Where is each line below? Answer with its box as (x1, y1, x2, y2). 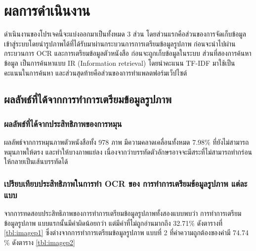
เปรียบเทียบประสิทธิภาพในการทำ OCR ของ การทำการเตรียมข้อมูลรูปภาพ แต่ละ (4, 177, 248, 189)
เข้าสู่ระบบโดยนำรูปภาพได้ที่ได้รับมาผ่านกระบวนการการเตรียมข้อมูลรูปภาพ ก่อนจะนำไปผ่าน (4, 38, 236, 48)
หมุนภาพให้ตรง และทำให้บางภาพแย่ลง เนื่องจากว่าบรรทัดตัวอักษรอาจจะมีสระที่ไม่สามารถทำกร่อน (4, 146, 252, 157)
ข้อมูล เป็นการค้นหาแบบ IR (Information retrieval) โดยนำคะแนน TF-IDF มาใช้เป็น (4, 57, 235, 68)
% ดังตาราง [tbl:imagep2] (4, 237, 75, 247)
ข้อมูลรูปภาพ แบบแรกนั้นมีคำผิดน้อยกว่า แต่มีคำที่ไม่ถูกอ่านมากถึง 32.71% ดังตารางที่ (4, 217, 223, 228)
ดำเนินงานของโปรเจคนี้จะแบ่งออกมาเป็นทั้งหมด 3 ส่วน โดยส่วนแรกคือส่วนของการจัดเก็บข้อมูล (4, 29, 246, 39)
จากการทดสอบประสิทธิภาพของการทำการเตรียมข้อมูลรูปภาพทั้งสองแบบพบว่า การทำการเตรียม (4, 208, 242, 218)
